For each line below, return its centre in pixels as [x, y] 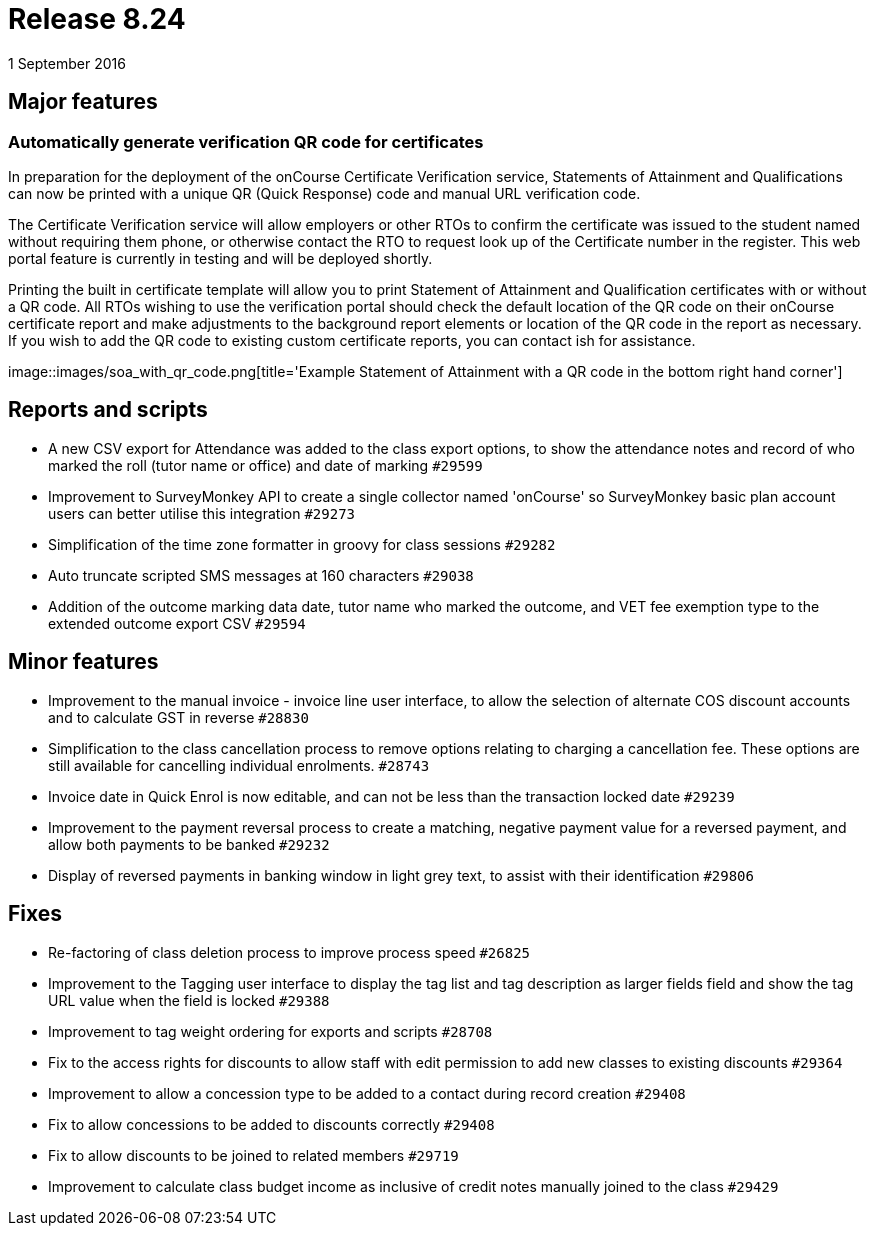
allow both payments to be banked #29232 [189, 844]
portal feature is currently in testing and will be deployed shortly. [220, 258]
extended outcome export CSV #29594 [177, 623]
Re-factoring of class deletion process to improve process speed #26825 [289, 952]
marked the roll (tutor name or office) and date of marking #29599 [265, 465]
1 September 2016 [67, 63]
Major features [83, 102]
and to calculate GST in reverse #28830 [178, 717]
